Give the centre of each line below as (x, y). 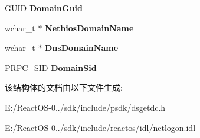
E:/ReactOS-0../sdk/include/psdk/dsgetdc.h (85, 107)
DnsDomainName (82, 48)
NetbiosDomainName (89, 28)
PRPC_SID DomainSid (51, 67)
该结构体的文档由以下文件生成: (64, 87)
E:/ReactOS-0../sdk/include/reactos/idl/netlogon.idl (100, 127)
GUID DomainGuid (44, 8)
